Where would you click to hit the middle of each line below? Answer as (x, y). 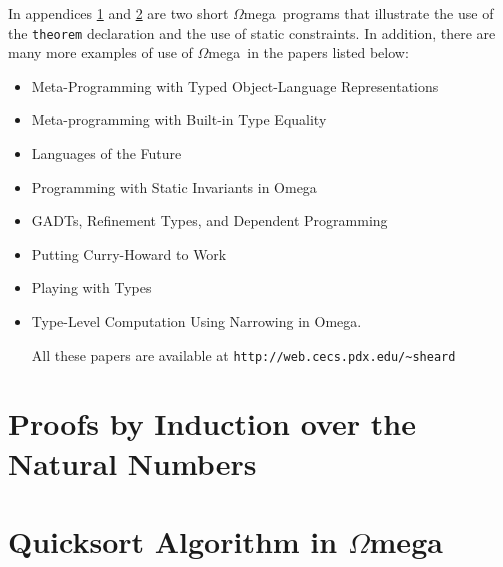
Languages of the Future (106, 153)
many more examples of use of (100, 52)
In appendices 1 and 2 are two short (118, 13)
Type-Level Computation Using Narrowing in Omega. (196, 321)
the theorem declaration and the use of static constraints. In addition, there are (252, 32)
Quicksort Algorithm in (173, 541)
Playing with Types (91, 287)
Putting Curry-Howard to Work (129, 253)
